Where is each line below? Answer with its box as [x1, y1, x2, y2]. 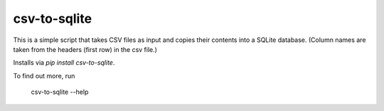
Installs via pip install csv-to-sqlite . [13, 58, 115, 67]
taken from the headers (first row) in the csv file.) [13, 45, 158, 53]
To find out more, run [13, 71, 75, 80]
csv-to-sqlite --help [31, 88, 89, 96]
